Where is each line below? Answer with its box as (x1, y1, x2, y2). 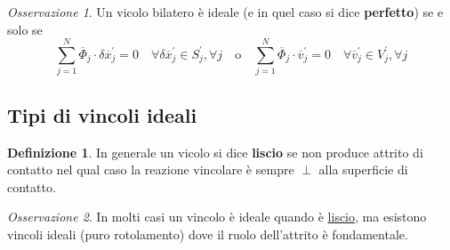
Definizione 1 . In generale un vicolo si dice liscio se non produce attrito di (7, 142, 423, 161)
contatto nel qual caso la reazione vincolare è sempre (7, 160, 294, 179)
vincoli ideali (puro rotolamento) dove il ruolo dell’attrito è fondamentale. (7, 224, 408, 243)
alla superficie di (318, 160, 408, 179)
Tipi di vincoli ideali (7, 101, 197, 128)
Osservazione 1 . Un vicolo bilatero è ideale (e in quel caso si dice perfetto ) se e (7, 3, 444, 20)
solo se (7, 20, 43, 38)
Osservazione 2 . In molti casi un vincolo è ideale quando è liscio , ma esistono (7, 207, 427, 226)
